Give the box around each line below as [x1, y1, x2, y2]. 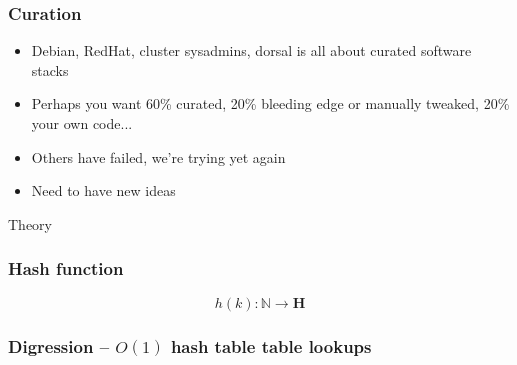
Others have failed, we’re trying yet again [31, 146, 286, 167]
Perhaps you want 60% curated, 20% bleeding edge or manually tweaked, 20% [31, 93, 510, 114]
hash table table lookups [170, 333, 372, 358]
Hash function [8, 256, 124, 281]
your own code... [31, 113, 133, 133]
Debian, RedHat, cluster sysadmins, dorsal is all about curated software [31, 40, 472, 61]
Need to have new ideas [31, 180, 176, 201]
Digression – [8, 333, 110, 358]
